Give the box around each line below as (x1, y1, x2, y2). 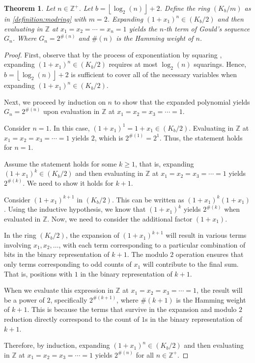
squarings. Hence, (194, 59, 247, 69)
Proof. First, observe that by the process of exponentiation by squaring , (4, 49, 222, 59)
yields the (129, 23, 157, 33)
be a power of (4, 294, 45, 305)
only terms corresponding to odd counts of (4, 259, 132, 269)
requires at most (109, 59, 158, 69)
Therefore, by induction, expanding (4, 340, 110, 350)
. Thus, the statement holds (159, 132, 243, 142)
